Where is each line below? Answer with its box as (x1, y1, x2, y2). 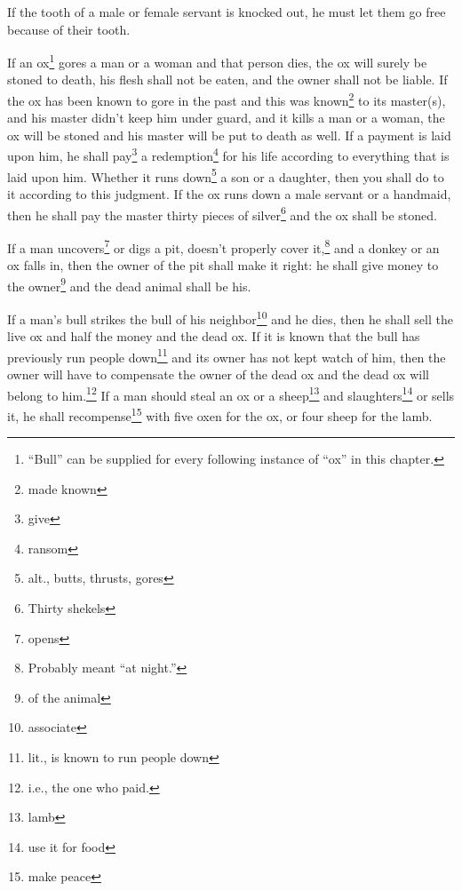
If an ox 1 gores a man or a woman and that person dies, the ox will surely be (7, 51, 427, 71)
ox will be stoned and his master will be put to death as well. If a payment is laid (7, 125, 451, 144)
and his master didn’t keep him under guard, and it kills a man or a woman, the (7, 108, 445, 127)
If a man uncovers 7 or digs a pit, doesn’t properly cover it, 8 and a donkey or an (7, 235, 440, 257)
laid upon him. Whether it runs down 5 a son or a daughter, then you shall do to (7, 164, 444, 186)
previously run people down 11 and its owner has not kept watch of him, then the (7, 345, 446, 366)
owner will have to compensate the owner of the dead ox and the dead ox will (7, 365, 429, 383)
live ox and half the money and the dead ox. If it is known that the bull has (7, 327, 420, 346)
